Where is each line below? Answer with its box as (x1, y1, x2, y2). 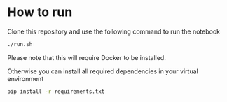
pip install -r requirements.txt (7, 88, 105, 95)
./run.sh (7, 41, 33, 48)
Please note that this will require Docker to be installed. (7, 53, 166, 61)
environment (7, 74, 44, 82)
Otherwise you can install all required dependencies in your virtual (7, 67, 198, 75)
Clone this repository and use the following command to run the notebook (7, 27, 221, 36)
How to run (7, 4, 73, 20)
